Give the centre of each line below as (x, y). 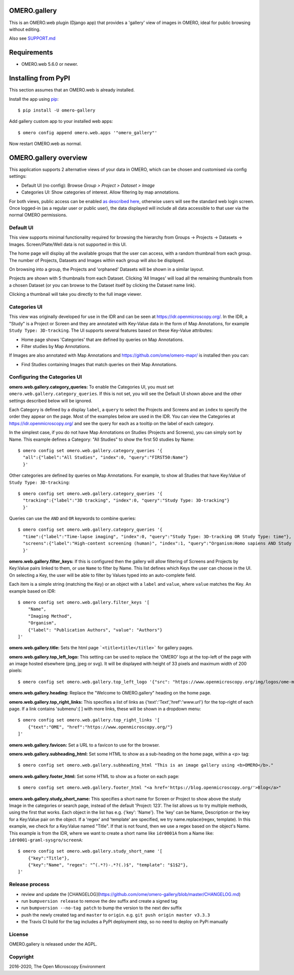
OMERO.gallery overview (48, 158)
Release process (29, 885)
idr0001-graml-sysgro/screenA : (46, 840)
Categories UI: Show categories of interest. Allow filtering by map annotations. (100, 192)
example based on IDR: (32, 591)
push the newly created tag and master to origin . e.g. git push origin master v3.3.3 (116, 915)
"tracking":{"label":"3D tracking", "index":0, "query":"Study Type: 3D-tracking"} (126, 501)
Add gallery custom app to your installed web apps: (61, 121)
